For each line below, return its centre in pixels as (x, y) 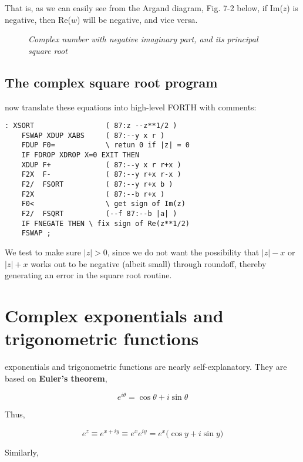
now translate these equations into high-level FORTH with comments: (131, 107)
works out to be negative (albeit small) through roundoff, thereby (149, 263)
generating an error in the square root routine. (88, 275)
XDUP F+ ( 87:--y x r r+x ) (101, 165)
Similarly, (22, 452)
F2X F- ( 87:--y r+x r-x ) (101, 175)
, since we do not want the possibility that (183, 252)
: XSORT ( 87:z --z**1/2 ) (91, 126)
